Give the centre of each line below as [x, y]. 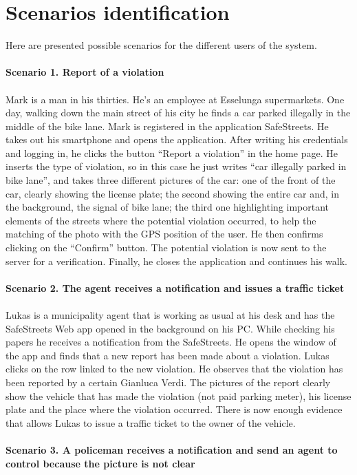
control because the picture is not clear [100, 463]
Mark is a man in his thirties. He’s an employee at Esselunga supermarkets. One [175, 99]
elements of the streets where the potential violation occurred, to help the [161, 220]
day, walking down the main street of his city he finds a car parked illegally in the [178, 113]
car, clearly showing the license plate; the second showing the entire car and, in [172, 193]
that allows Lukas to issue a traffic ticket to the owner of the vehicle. [151, 422]
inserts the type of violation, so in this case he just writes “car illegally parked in [176, 166]
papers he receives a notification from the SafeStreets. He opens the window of [171, 342]
